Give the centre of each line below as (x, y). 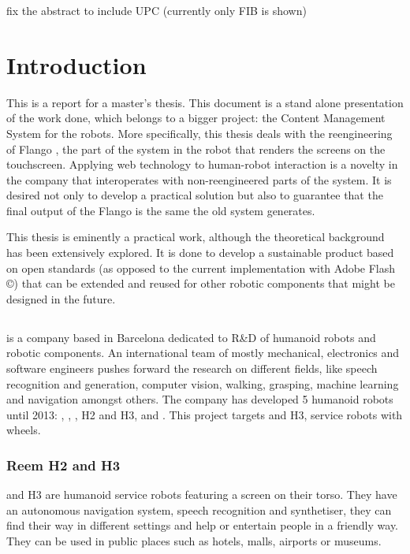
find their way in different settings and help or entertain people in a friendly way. (202, 525)
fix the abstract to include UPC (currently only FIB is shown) (157, 10)
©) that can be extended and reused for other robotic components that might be (201, 283)
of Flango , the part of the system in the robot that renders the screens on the (196, 149)
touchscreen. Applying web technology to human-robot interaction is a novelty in (202, 164)
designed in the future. (61, 298)
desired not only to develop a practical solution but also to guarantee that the (195, 195)
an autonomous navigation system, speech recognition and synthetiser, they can (199, 509)
